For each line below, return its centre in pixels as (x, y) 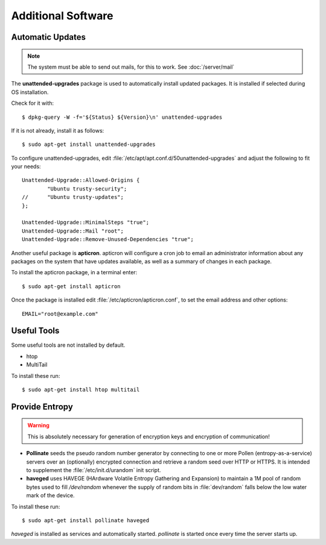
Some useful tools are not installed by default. (68, 345)
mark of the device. (50, 496)
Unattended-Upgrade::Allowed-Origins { (81, 180)
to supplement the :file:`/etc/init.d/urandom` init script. (94, 470)
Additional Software (62, 16)
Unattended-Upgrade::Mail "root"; (73, 231)
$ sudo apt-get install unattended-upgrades (89, 144)
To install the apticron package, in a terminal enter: (74, 272)
